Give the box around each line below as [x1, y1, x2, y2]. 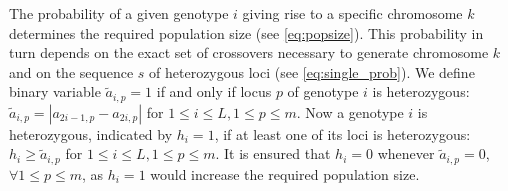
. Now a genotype [296, 101, 404, 122]
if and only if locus [156, 81, 272, 102]
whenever [377, 143, 435, 164]
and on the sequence [9, 61, 134, 82]
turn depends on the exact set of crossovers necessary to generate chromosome [9, 42, 489, 63]
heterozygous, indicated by [9, 123, 173, 144]
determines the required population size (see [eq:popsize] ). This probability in [9, 22, 484, 43]
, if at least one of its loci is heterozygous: [214, 123, 471, 144]
